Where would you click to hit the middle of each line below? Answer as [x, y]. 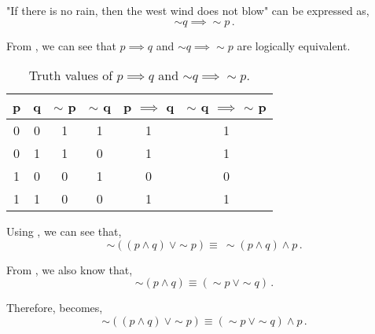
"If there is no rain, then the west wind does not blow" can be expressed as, [188, 10]
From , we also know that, [70, 269]
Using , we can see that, [64, 231]
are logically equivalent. [294, 45]
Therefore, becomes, [55, 308]
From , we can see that [61, 45]
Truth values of [71, 75]
